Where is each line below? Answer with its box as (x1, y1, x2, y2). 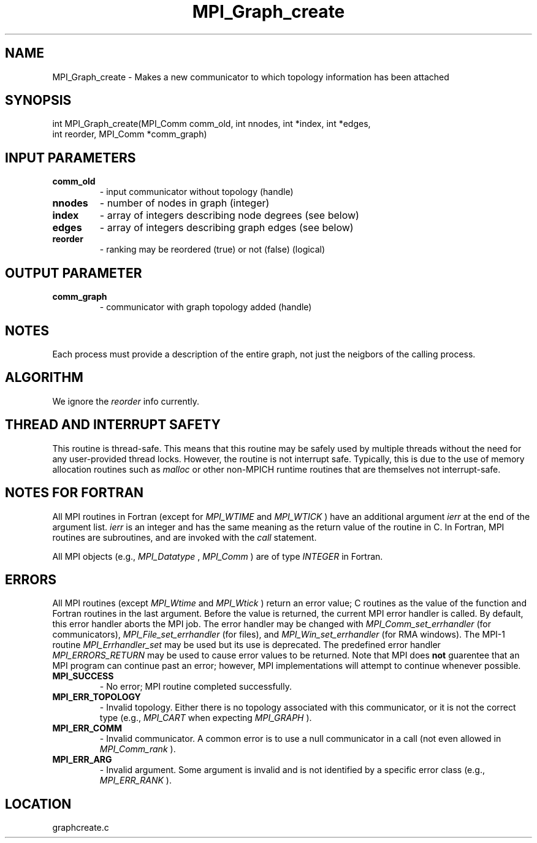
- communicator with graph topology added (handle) (99, 302, 312, 313)
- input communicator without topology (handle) (99, 186, 294, 197)
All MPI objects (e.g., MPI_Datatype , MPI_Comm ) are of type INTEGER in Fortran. (52, 551, 383, 562)
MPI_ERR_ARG (52, 754, 112, 765)
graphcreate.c (52, 822, 109, 833)
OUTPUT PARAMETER (5, 265, 142, 281)
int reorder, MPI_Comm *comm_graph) (52, 129, 207, 140)
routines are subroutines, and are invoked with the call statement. (52, 532, 317, 543)
